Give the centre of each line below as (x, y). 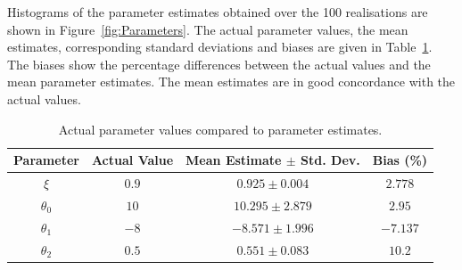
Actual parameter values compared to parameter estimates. (220, 129)
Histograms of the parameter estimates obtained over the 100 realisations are (218, 12)
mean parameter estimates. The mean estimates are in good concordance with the (231, 82)
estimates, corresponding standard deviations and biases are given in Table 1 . (220, 47)
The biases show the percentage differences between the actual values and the (219, 64)
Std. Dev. (330, 160)
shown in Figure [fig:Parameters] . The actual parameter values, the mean (208, 29)
